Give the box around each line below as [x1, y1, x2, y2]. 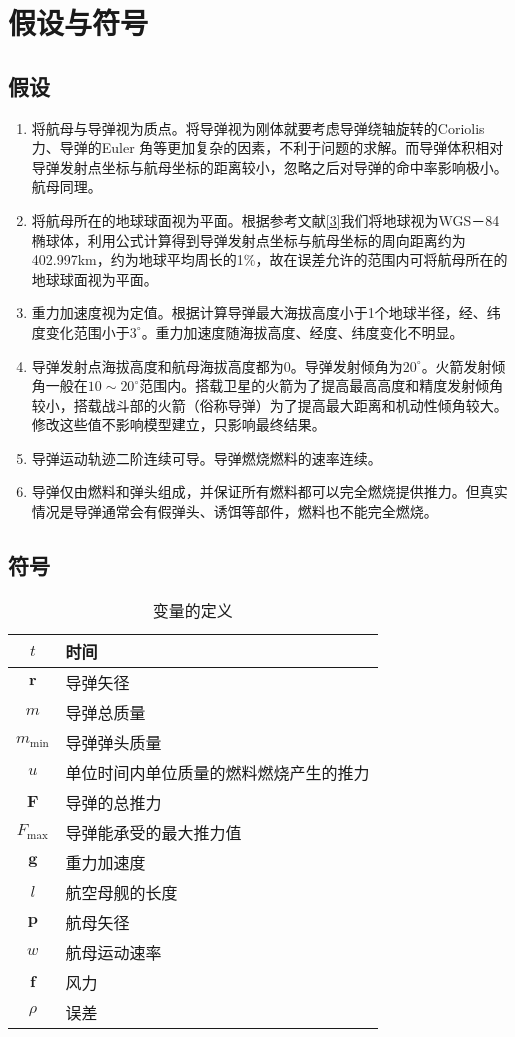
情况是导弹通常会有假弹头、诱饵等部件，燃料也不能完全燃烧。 [31, 501, 438, 522]
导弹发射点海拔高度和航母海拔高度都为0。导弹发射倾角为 [31, 355, 403, 376]
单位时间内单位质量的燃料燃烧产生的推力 [65, 760, 370, 784]
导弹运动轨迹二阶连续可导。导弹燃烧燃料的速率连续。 [31, 447, 382, 468]
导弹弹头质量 [65, 730, 162, 754]
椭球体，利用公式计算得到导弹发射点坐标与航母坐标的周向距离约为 [31, 229, 466, 250]
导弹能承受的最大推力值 [65, 820, 242, 844]
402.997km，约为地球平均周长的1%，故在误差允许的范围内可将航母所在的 [31, 249, 508, 270]
